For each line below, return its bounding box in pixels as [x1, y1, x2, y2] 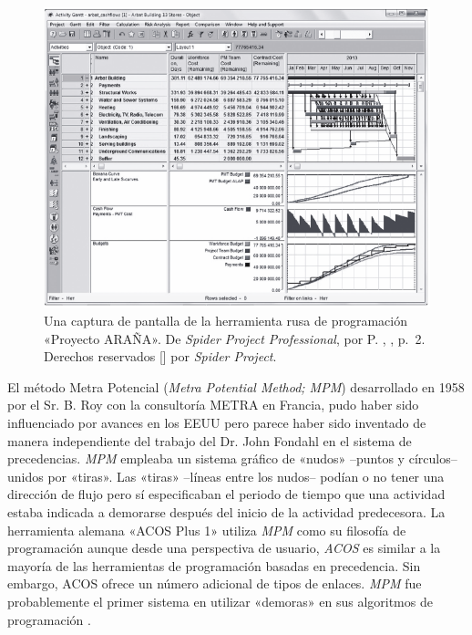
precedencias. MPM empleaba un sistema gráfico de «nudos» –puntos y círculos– [7, 449, 457, 468]
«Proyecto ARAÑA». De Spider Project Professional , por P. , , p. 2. [44, 328, 426, 348]
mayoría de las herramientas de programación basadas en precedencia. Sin [7, 556, 421, 575]
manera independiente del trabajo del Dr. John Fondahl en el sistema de [7, 431, 412, 450]
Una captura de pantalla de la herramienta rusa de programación [44, 311, 407, 329]
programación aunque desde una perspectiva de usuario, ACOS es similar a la [7, 538, 441, 557]
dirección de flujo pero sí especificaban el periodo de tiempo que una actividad [7, 484, 446, 504]
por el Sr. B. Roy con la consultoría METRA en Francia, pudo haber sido [7, 395, 419, 414]
